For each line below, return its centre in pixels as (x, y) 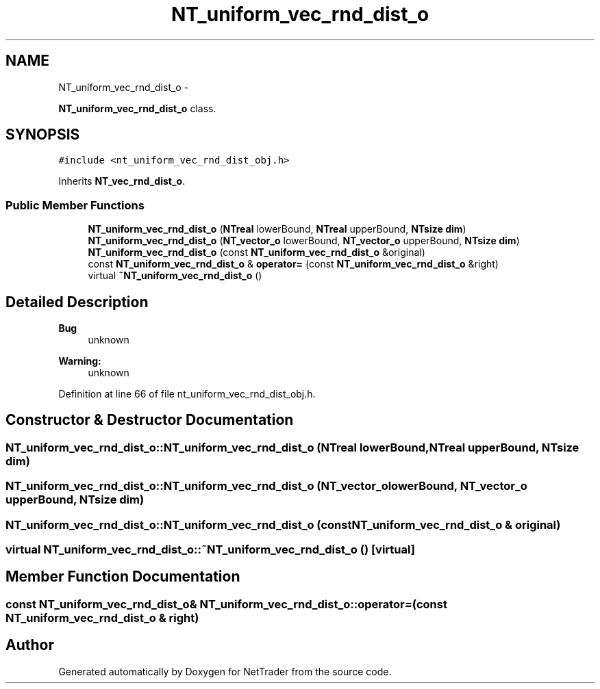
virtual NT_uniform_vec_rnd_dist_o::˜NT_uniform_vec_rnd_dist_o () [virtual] (210, 549)
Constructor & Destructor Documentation (150, 420)
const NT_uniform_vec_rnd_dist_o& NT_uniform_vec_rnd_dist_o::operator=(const (226, 604)
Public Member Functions (75, 205)
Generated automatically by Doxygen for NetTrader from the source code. (225, 671)
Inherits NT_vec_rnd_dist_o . (122, 181)
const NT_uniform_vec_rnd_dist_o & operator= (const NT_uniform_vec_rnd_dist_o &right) (293, 264)
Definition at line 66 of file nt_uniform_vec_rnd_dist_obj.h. (187, 394)
